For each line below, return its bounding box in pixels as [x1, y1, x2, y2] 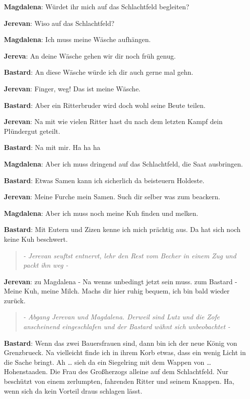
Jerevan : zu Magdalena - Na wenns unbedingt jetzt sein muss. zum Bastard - [4, 276, 237, 286]
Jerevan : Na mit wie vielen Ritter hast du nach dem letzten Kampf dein [4, 116, 223, 126]
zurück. [4, 295, 26, 305]
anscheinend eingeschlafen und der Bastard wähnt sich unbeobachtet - [23, 321, 231, 332]
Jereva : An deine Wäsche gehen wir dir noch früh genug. [4, 50, 176, 61]
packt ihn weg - [23, 260, 68, 270]
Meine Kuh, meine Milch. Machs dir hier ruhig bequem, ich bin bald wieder [4, 286, 230, 296]
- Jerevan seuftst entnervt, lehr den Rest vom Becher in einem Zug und [23, 250, 236, 260]
